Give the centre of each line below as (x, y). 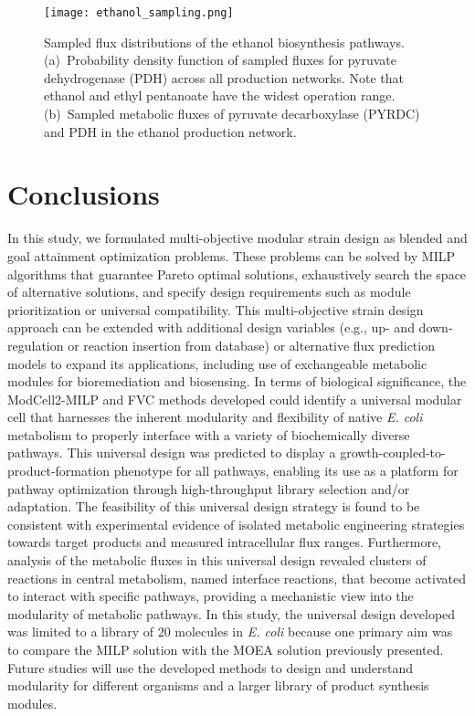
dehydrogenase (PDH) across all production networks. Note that (224, 77)
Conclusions (84, 194)
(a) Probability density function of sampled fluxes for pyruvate (220, 60)
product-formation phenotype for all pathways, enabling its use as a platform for (233, 471)
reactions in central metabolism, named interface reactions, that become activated (237, 578)
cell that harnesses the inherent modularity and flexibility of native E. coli (215, 417)
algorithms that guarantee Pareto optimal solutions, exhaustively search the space (237, 274)
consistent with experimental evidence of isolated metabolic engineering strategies (236, 524)
